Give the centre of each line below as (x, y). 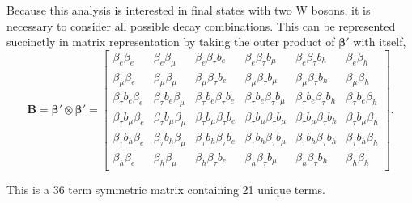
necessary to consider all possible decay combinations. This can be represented (201, 25)
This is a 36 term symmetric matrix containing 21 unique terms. (166, 189)
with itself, (380, 42)
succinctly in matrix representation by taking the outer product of (171, 42)
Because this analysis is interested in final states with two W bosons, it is (189, 10)
